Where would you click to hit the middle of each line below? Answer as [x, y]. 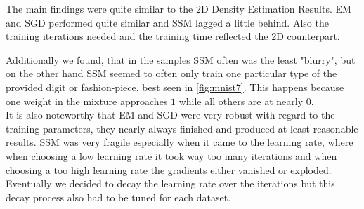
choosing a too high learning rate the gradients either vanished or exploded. [169, 169]
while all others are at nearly [241, 101]
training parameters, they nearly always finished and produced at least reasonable [182, 128]
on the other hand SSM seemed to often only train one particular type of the [171, 73]
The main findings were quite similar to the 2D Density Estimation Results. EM [178, 8]
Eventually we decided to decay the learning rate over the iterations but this [170, 183]
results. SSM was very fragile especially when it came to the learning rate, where [180, 142]
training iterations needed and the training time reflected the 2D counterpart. [173, 36]
